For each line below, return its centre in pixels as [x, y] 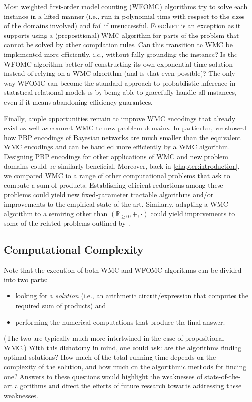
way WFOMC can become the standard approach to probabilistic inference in [120, 82]
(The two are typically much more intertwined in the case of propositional [114, 338]
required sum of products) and [61, 305]
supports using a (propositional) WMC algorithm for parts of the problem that [122, 35]
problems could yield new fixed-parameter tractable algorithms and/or [109, 194]
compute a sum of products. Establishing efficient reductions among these [114, 185]
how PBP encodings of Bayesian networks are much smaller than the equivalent [123, 137]
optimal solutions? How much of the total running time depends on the [110, 357]
